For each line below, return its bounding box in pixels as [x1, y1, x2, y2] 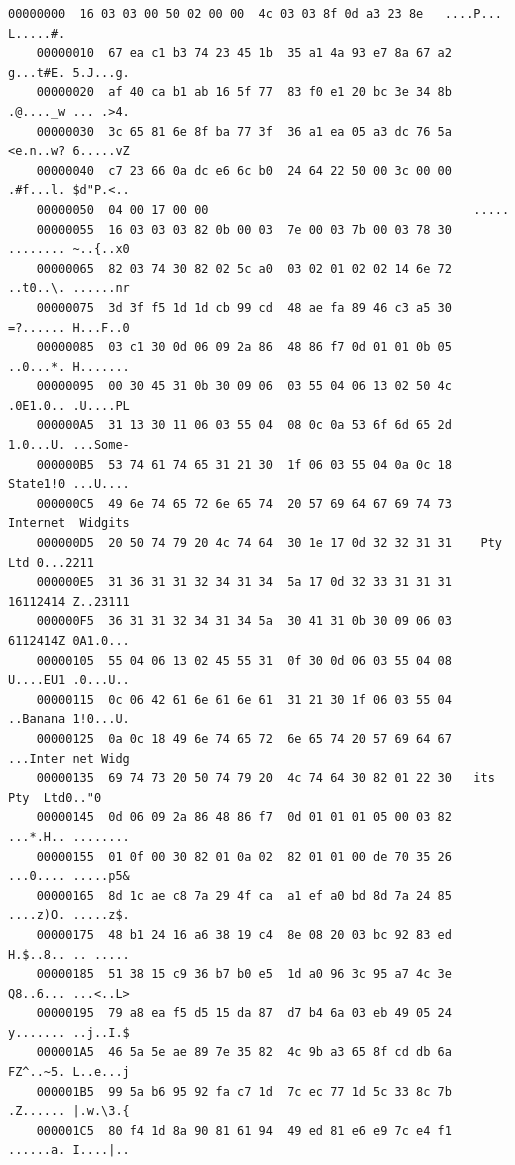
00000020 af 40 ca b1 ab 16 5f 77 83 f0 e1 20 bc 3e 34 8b [36, 85, 452, 100]
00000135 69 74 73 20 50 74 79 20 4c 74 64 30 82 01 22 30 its [36, 771, 495, 786]
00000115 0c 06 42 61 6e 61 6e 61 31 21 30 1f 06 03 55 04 [36, 692, 452, 707]
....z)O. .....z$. [8, 908, 130, 923]
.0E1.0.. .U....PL [8, 398, 130, 413]
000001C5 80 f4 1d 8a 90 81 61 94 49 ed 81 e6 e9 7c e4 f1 [36, 1123, 452, 1138]
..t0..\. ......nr [8, 281, 130, 296]
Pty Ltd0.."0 [8, 790, 102, 805]
